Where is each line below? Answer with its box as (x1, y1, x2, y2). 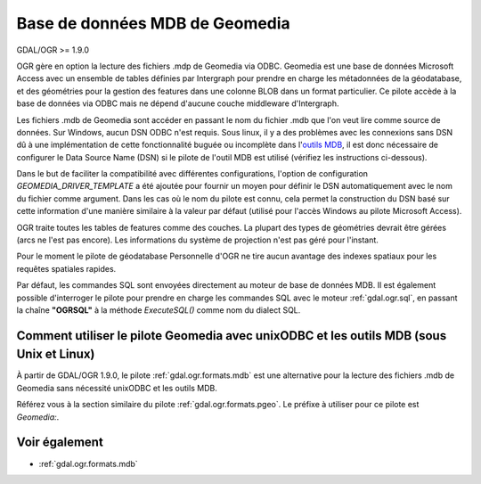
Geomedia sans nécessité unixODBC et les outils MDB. (16, 382, 217, 393)
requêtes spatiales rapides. (16, 263, 117, 274)
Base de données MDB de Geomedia (16, 13, 291, 33)
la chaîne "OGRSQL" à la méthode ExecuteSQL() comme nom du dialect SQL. (16, 304, 301, 316)
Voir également (16, 435, 104, 450)
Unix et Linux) (16, 347, 95, 362)
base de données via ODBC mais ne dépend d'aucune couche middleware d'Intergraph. (16, 98, 339, 109)
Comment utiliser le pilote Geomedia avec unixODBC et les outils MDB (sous (16, 328, 447, 343)
